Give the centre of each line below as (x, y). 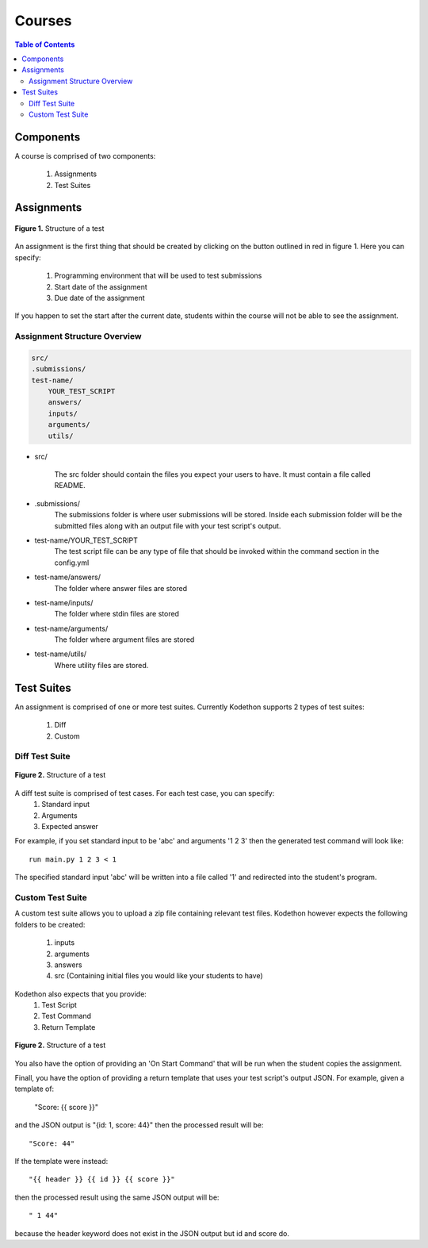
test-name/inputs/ (64, 602)
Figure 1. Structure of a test (59, 228)
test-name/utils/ (61, 654)
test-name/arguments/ (71, 628)
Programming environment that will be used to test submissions (158, 276)
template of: (34, 1089)
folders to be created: (50, 924)
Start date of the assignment (101, 286)
